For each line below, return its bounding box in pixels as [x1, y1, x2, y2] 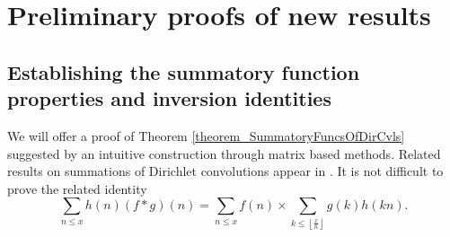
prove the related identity [7, 179, 147, 197]
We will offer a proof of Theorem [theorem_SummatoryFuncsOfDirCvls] [7, 126, 405, 145]
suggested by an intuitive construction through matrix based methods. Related [7, 144, 441, 162]
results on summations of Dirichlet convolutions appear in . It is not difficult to [7, 162, 444, 180]
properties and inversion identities [7, 84, 331, 112]
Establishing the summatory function [7, 57, 360, 85]
